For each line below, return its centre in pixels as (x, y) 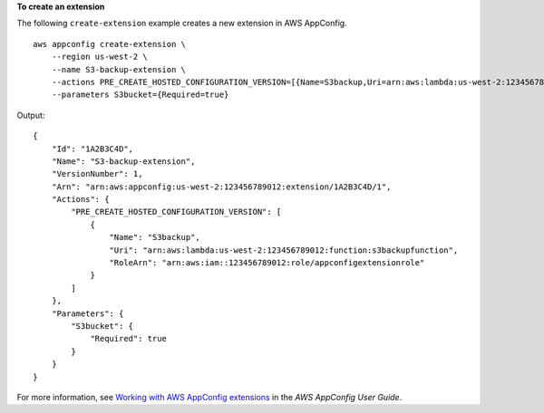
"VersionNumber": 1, (97, 174)
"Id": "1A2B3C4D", (92, 149)
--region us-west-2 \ (100, 57)
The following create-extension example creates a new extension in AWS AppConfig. (182, 24)
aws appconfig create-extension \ (109, 44)
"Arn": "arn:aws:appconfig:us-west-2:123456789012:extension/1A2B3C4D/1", (221, 187)
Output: (31, 115)
